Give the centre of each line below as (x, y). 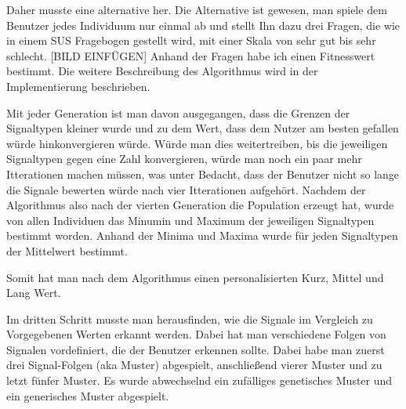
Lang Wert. (34, 293)
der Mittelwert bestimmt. (67, 250)
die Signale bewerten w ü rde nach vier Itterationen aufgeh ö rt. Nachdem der (186, 189)
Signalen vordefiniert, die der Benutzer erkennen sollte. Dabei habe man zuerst (196, 349)
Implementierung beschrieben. (78, 86)
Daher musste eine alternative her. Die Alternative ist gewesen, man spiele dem (197, 9)
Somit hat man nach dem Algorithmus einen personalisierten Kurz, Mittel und (195, 277)
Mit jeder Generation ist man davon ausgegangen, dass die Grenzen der (178, 112)
